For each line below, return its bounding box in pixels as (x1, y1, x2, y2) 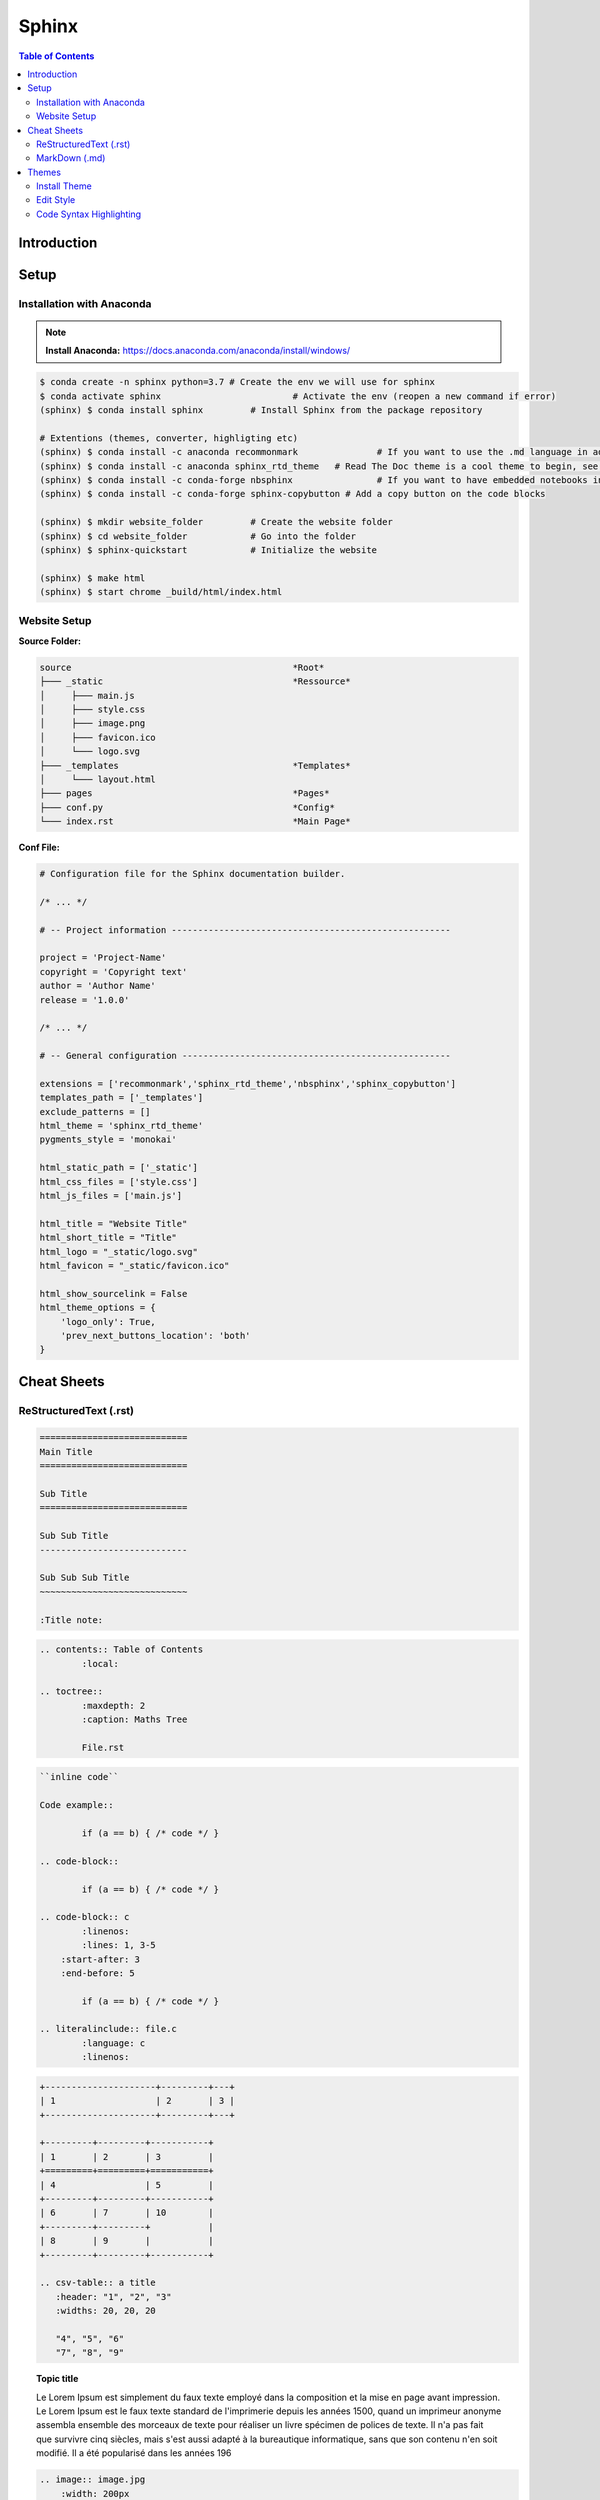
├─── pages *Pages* (39, 788, 330, 799)
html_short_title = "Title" (39, 1232, 177, 1244)
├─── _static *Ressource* (39, 676, 351, 687)
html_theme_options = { (39, 1302, 157, 1314)
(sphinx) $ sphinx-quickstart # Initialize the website (39, 544, 378, 555)
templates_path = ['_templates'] (39, 1092, 204, 1104)
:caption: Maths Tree (81, 1714, 188, 1725)
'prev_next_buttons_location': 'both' (60, 1330, 251, 1341)
